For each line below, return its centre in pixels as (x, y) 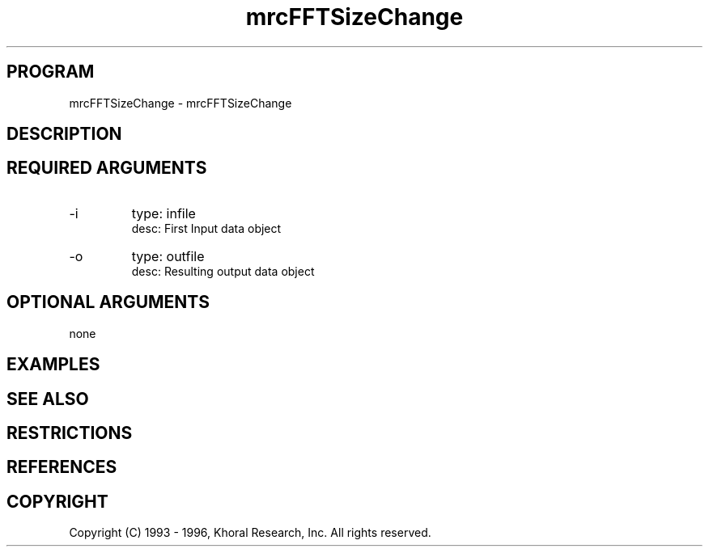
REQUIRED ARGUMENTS (107, 168)
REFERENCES (62, 467)
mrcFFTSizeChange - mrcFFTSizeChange (180, 103)
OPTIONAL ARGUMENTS (108, 302)
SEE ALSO (48, 399)
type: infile (163, 213)
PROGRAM (51, 72)
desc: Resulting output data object (223, 271)
